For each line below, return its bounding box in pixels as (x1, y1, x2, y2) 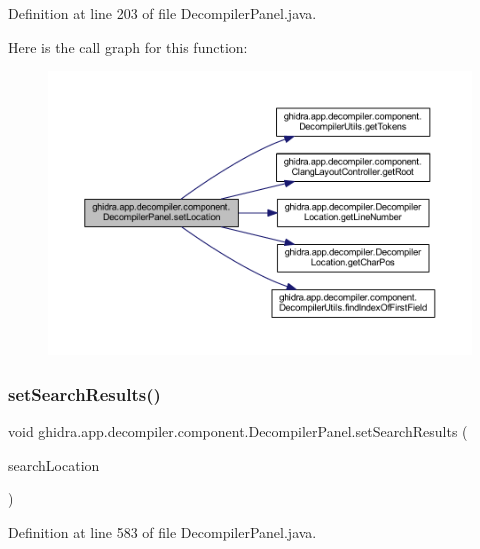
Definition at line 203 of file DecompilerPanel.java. (8, 3, 317, 23)
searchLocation (8, 454, 100, 475)
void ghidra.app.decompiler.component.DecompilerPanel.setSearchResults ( (8, 421, 468, 442)
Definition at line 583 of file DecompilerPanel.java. (8, 521, 317, 542)
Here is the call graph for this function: (8, 36, 248, 57)
